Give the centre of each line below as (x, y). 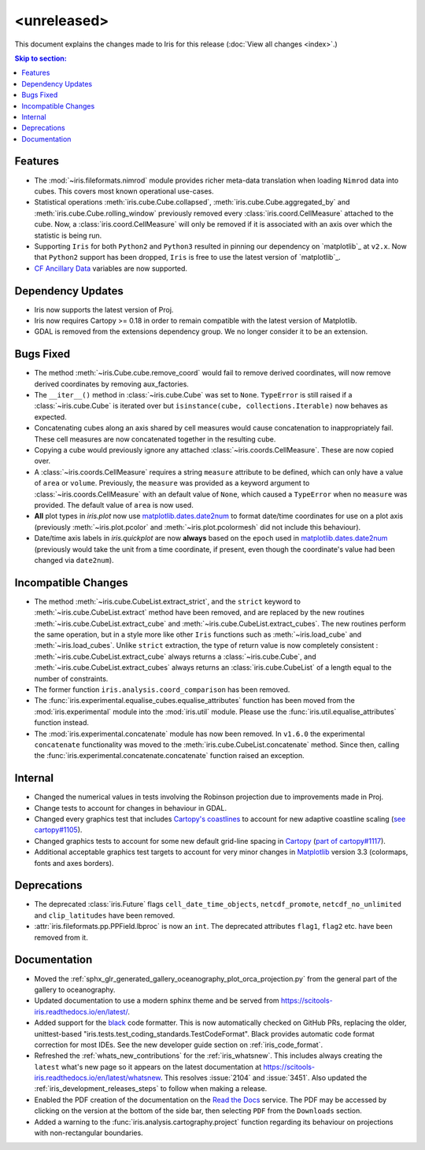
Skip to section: (41, 58)
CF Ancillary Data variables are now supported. (111, 268)
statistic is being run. (68, 235)
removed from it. (61, 937)
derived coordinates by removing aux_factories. (111, 384)
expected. (50, 416)
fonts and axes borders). (74, 863)
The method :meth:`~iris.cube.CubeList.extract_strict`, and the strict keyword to (167, 601)
